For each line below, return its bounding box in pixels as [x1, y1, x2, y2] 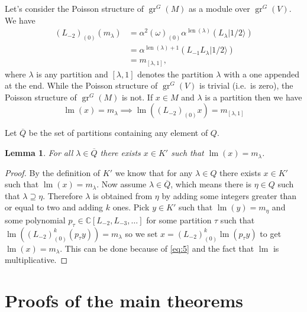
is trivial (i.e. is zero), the [199, 79, 293, 92]
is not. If [121, 90, 153, 103]
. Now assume [96, 178, 147, 190]
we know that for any [115, 166, 193, 178]
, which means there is [170, 178, 251, 190]
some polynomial [5, 213, 66, 226]
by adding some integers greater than [161, 189, 297, 201]
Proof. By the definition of [5, 166, 101, 178]
